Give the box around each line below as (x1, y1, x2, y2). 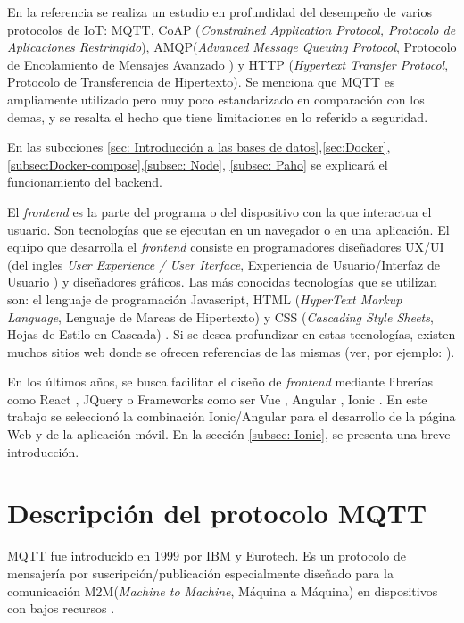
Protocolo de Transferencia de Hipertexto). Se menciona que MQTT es (7, 72, 395, 91)
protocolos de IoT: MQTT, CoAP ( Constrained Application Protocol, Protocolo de (7, 20, 456, 38)
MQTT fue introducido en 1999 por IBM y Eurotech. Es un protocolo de (7, 546, 406, 565)
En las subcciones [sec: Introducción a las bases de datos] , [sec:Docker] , (7, 137, 391, 156)
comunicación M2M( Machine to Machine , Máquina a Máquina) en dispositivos (7, 581, 438, 600)
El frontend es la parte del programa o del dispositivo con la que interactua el (7, 202, 432, 220)
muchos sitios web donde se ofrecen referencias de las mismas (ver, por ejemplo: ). (7, 342, 455, 361)
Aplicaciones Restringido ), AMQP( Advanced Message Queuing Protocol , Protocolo (7, 37, 457, 56)
